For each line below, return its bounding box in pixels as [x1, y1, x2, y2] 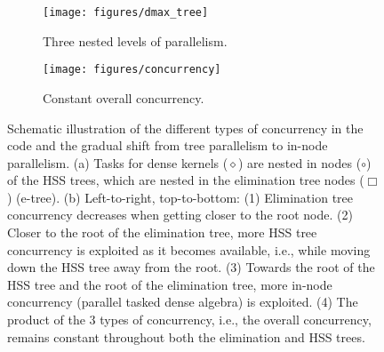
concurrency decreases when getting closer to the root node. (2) [7, 205, 353, 224]
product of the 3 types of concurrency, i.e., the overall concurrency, [7, 310, 372, 329]
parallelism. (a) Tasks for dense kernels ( [7, 153, 228, 172]
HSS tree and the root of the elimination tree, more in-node [7, 275, 332, 293]
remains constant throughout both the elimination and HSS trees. [7, 327, 365, 346]
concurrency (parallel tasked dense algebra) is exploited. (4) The [7, 292, 358, 311]
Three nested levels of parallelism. [43, 31, 228, 50]
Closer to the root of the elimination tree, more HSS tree [7, 223, 317, 242]
